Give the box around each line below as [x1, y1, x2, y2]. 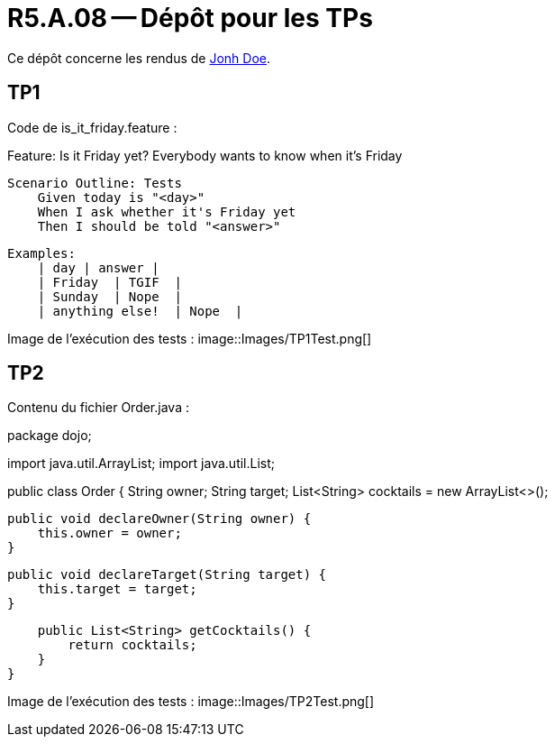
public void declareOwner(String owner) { [7, 511, 312, 527]
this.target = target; [37, 582, 197, 597]
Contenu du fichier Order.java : [7, 400, 189, 416]
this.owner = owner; [37, 526, 182, 541]
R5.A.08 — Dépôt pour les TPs [7, 3, 373, 33]
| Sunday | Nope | [37, 289, 182, 304]
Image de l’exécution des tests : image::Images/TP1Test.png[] [7, 330, 372, 346]
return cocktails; [68, 638, 197, 653]
